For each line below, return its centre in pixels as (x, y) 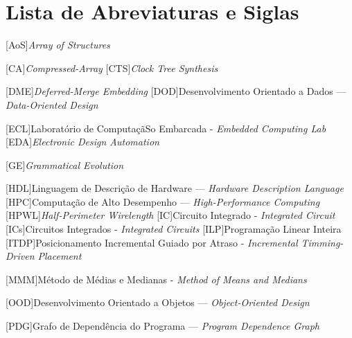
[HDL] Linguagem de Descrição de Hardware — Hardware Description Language (175, 188)
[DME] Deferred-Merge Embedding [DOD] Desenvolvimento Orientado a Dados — (176, 91)
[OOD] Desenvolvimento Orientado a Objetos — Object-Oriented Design (158, 302)
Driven (20, 256)
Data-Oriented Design (52, 104)
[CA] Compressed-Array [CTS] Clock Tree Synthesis (112, 68)
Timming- (322, 242)
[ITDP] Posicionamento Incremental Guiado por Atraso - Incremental (152, 242)
